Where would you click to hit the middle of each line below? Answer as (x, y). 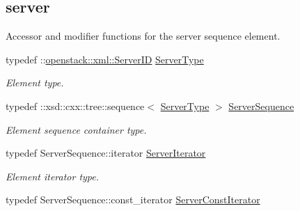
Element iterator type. (53, 176)
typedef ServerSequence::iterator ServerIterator (106, 153)
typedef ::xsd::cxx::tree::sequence (75, 105)
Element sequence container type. (76, 129)
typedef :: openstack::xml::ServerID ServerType (105, 59)
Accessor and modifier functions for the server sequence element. (143, 36)
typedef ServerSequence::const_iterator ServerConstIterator (133, 200)
